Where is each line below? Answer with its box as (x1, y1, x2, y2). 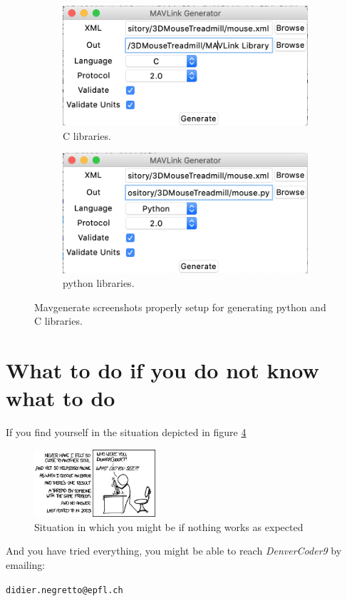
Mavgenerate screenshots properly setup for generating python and (34, 299, 326, 314)
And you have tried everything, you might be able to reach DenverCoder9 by (6, 543, 342, 558)
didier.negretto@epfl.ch (6, 585, 123, 595)
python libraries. (63, 276, 135, 291)
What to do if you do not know (6, 355, 319, 385)
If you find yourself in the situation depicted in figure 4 (6, 425, 247, 440)
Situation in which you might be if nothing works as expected (34, 519, 304, 534)
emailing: (6, 557, 46, 572)
